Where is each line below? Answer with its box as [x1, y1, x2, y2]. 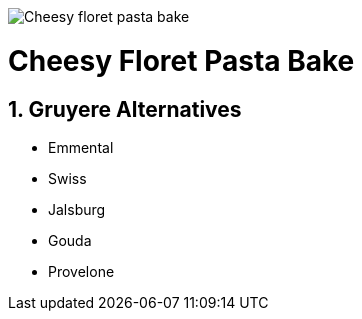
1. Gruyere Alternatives [8, 96, 242, 122]
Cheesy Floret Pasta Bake [8, 43, 355, 78]
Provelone [48, 262, 115, 280]
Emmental [48, 138, 114, 156]
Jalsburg [48, 200, 106, 218]
